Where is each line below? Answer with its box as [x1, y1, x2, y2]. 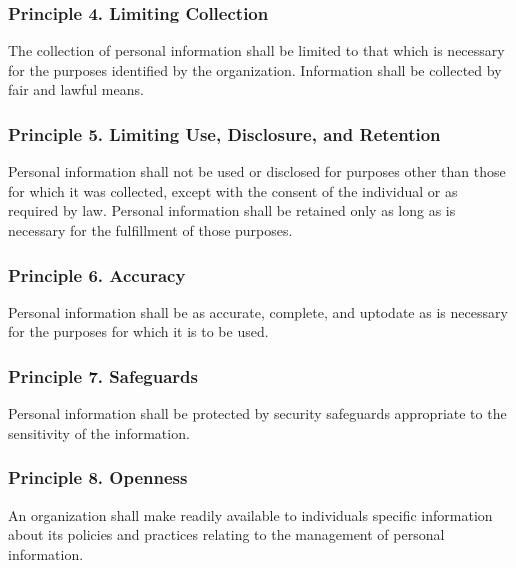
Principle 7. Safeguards [8, 363, 198, 388]
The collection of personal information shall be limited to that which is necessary [8, 40, 505, 61]
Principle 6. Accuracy [8, 262, 186, 287]
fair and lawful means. [8, 79, 144, 100]
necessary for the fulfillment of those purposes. [8, 220, 293, 240]
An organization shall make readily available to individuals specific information [8, 504, 493, 525]
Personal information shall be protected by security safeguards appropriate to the [8, 403, 507, 424]
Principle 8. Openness [8, 465, 188, 490]
